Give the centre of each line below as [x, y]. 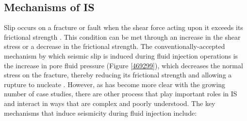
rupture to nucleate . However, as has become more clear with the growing [115, 84]
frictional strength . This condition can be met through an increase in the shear [122, 37]
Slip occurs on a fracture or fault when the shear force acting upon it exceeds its [123, 27]
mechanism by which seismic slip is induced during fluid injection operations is [121, 55]
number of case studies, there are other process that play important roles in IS [121, 94]
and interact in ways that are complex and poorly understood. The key [110, 103]
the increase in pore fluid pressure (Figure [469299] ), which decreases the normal [123, 65]
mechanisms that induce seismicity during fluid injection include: [100, 113]
